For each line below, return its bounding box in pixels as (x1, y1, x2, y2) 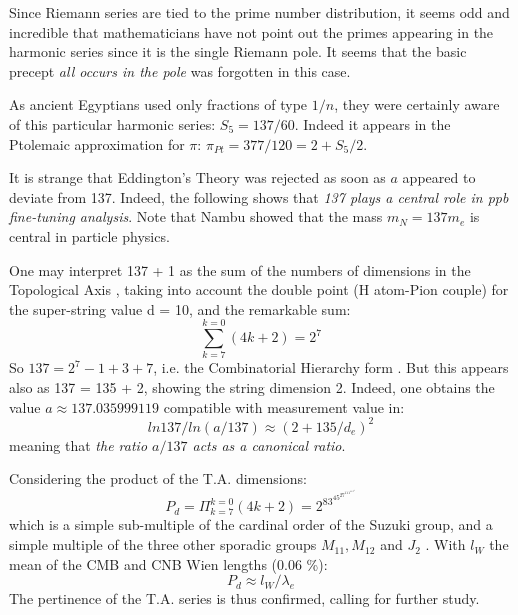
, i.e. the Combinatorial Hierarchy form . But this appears (153, 357, 509, 378)
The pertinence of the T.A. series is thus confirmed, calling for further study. (9, 588, 480, 609)
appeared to (402, 167, 476, 188)
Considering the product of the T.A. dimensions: (9, 468, 307, 489)
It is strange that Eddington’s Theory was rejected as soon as (9, 167, 386, 188)
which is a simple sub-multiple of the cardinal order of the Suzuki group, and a (9, 514, 493, 535)
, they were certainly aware (334, 94, 500, 115)
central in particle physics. (9, 225, 170, 246)
